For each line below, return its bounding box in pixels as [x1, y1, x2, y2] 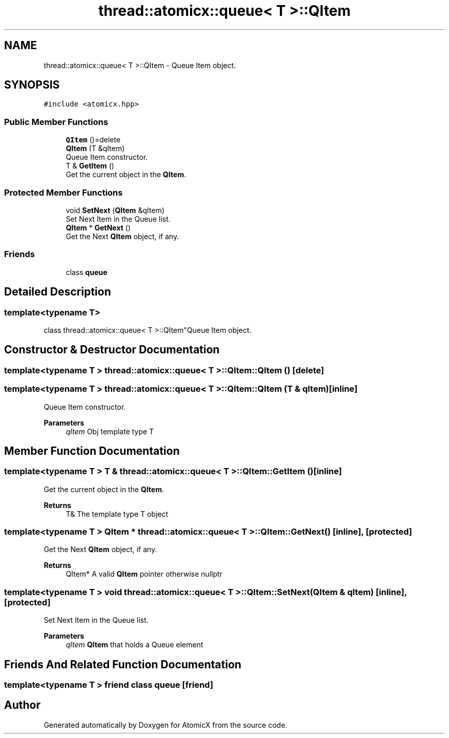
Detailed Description [4, 285, 111, 299]
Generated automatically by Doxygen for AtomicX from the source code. [44, 720, 288, 729]
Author [4, 699, 40, 712]
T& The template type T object [66, 509, 169, 518]
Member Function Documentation [4, 444, 180, 457]
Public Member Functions [4, 116, 108, 127]
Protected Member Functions [4, 187, 123, 198]
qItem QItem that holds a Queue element [66, 640, 203, 649]
